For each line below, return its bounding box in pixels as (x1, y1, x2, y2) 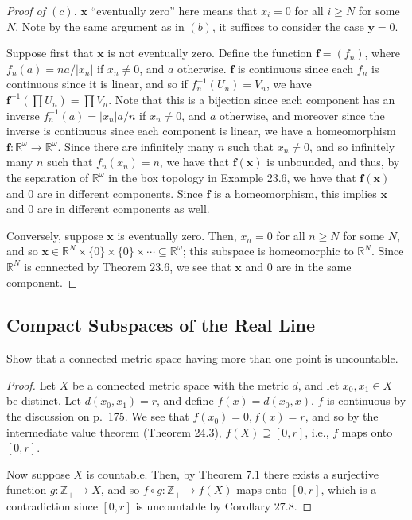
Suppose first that (6, 45, 94, 61)
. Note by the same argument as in (15, 17, 185, 34)
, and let (297, 376, 340, 393)
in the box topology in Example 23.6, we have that (108, 169, 356, 185)
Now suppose (6, 465, 70, 482)
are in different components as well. (37, 200, 210, 217)
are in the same (276, 258, 352, 274)
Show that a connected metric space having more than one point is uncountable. (6, 350, 398, 367)
